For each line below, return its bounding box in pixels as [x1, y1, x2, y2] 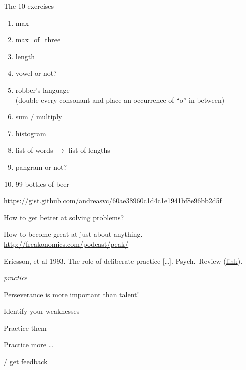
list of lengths [68, 145, 110, 155]
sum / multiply [15, 111, 62, 122]
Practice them [4, 322, 47, 333]
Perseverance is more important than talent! [4, 289, 139, 299]
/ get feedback [4, 356, 48, 367]
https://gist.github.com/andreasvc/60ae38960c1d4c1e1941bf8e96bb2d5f [4, 195, 222, 206]
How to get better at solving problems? [4, 212, 124, 222]
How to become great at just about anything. [4, 229, 143, 239]
